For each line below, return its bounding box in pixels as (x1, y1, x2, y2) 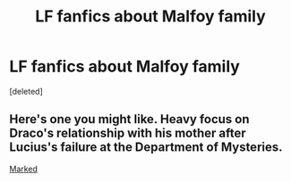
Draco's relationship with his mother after (9, 126, 246, 141)
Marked (9, 163, 39, 174)
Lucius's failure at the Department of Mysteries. (9, 140, 284, 155)
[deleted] (9, 86, 43, 96)
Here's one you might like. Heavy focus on (9, 112, 250, 127)
